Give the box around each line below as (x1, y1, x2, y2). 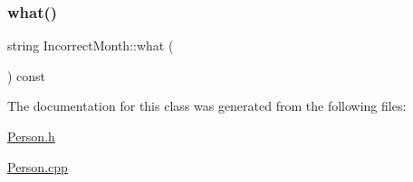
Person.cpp (7, 157, 68, 176)
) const (7, 66, 46, 85)
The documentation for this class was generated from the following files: (7, 96, 407, 115)
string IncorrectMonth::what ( (7, 36, 174, 55)
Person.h (7, 127, 55, 145)
